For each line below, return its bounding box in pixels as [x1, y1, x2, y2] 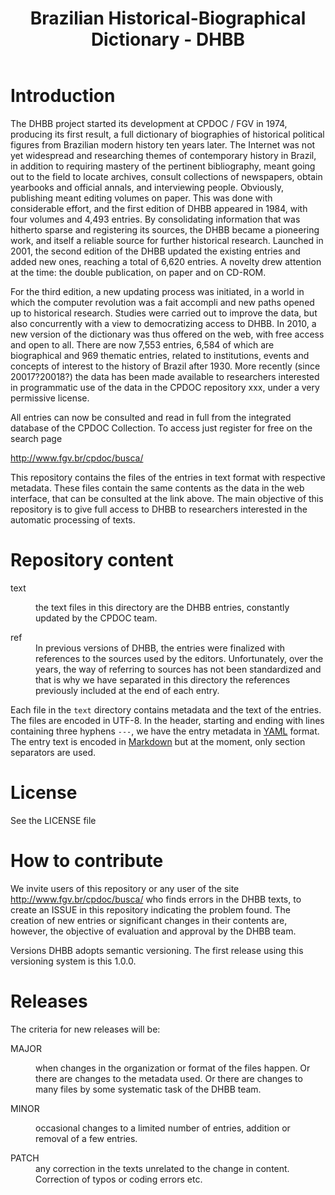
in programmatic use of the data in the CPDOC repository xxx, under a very [10, 381, 320, 393]
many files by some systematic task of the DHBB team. [35, 1083, 262, 1095]
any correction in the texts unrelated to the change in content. [35, 1162, 290, 1174]
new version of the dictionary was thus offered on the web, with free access [10, 328, 325, 340]
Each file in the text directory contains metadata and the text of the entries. [10, 703, 322, 716]
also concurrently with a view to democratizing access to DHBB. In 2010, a [10, 317, 317, 329]
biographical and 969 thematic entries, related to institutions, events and [10, 349, 310, 361]
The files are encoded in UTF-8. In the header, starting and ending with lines [10, 714, 325, 726]
